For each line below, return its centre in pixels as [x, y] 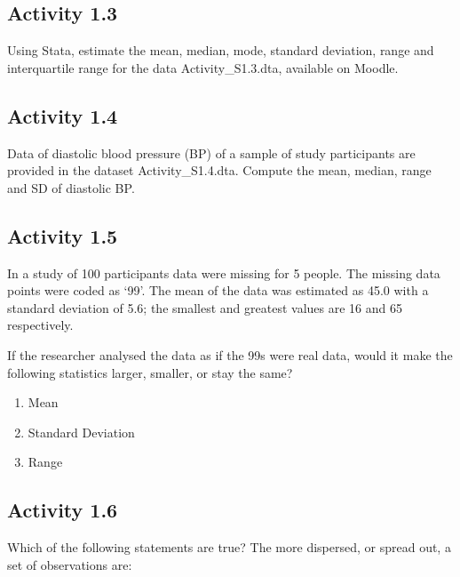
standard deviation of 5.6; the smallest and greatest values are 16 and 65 [205, 307]
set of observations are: [70, 564]
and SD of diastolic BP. [71, 187]
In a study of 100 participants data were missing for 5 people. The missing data [224, 272]
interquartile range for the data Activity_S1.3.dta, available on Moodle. [203, 67]
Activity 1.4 [63, 115]
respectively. [40, 325]
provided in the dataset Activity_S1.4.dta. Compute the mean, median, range [219, 170]
